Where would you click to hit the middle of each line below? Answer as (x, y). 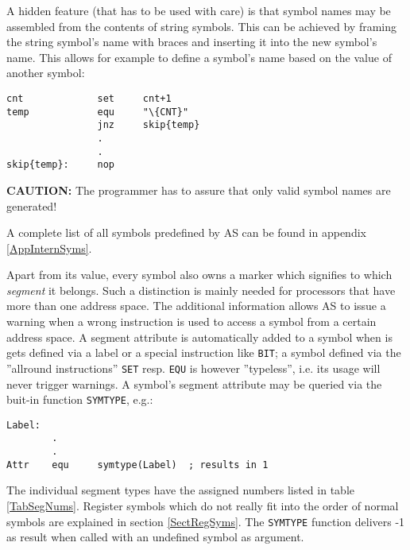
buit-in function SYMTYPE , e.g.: (80, 399)
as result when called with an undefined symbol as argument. (155, 537)
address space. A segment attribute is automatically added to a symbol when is (199, 337)
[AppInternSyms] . (49, 248)
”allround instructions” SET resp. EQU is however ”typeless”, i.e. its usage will (193, 368)
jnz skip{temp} (149, 125)
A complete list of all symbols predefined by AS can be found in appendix (186, 232)
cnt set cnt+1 (89, 98)
